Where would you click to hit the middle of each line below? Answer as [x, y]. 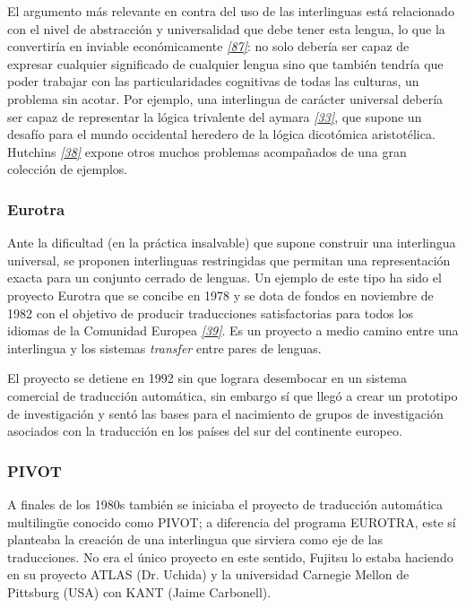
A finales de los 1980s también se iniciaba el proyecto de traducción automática [225, 504]
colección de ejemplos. [68, 169]
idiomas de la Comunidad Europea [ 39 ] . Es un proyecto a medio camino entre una [233, 330]
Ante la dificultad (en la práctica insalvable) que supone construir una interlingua [232, 243]
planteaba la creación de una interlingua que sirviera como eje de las [195, 539]
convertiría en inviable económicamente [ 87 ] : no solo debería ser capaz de [208, 46]
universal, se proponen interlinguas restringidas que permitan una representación [229, 260]
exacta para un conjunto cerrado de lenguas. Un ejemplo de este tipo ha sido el [224, 278]
